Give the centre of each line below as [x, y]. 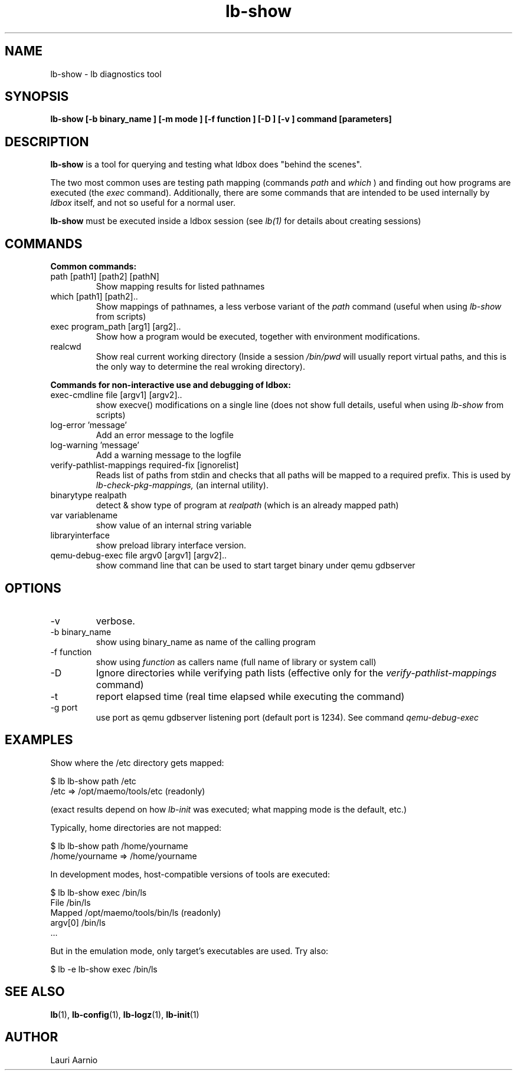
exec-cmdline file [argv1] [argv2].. [116, 395]
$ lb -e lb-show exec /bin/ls [104, 969]
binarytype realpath [89, 495]
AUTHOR [32, 1037]
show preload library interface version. [171, 545]
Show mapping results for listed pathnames [180, 287]
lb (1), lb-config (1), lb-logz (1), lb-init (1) [125, 1014]
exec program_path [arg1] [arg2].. [116, 327]
